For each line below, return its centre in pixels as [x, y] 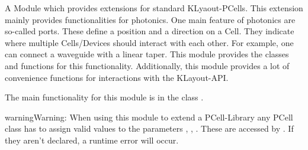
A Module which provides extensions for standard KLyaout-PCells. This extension [154, 8]
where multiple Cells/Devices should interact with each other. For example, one [149, 42]
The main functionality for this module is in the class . [104, 97]
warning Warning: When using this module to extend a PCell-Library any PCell [149, 117]
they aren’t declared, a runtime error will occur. [92, 140]
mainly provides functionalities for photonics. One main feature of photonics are [150, 19]
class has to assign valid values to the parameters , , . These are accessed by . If [149, 128]
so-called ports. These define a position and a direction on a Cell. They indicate [150, 31]
